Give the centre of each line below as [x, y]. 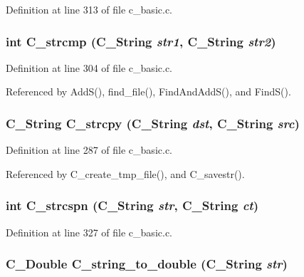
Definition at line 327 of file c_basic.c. [89, 232]
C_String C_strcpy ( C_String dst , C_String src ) [153, 123]
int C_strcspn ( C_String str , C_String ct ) [132, 205]
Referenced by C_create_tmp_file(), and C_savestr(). [125, 173]
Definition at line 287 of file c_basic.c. [89, 150]
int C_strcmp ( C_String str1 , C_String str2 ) [141, 41]
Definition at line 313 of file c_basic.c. [89, 9]
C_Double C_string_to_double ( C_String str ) [147, 264]
